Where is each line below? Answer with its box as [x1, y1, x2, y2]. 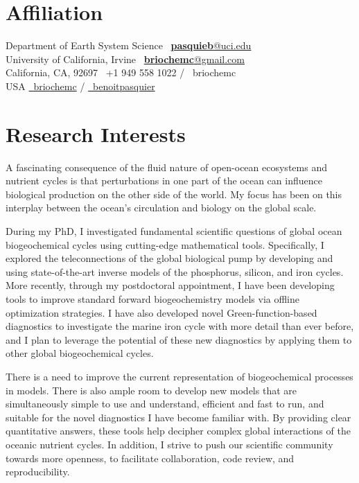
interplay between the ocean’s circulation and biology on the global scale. [6, 200, 317, 215]
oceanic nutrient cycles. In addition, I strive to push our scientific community [6, 437, 333, 451]
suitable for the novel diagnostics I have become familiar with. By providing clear [6, 410, 351, 424]
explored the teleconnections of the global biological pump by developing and [6, 251, 333, 265]
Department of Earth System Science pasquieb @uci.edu [6, 38, 252, 53]
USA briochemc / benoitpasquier [6, 78, 155, 93]
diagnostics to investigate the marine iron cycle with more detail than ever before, [6, 319, 354, 333]
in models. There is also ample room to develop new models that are [6, 383, 297, 397]
